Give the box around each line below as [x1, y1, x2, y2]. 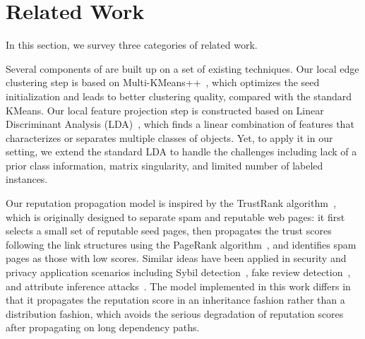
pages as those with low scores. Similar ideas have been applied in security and [6, 251, 347, 266]
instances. [6, 172, 48, 186]
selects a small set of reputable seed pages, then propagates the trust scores [6, 223, 332, 238]
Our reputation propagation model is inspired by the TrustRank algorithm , [6, 196, 336, 210]
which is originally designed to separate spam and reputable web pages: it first [6, 209, 345, 224]
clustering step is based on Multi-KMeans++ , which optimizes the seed [6, 75, 320, 90]
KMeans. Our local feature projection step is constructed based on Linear [6, 102, 324, 117]
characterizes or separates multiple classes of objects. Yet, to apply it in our [6, 130, 333, 145]
